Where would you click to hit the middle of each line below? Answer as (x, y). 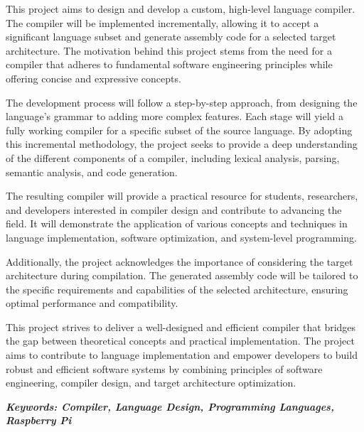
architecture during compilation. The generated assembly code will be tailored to (182, 275)
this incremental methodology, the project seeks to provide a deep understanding (182, 144)
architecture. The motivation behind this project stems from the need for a (169, 50)
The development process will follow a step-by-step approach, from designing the (182, 102)
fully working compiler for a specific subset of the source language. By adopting (179, 130)
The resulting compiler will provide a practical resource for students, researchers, (182, 196)
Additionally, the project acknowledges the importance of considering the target (180, 261)
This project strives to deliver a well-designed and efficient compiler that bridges (181, 326)
